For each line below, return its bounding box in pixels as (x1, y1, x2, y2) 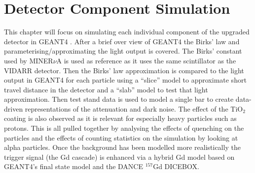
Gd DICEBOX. (153, 161, 199, 172)
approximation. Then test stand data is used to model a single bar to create (4, 94, 234, 104)
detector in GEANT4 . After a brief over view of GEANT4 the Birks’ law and (4, 36, 240, 46)
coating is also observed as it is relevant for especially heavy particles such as (4, 113, 237, 123)
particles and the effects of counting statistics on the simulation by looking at (4, 132, 238, 143)
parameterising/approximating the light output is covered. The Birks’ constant (4, 46, 242, 56)
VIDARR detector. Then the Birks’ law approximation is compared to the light (4, 65, 244, 75)
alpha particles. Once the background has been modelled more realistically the (4, 142, 241, 152)
